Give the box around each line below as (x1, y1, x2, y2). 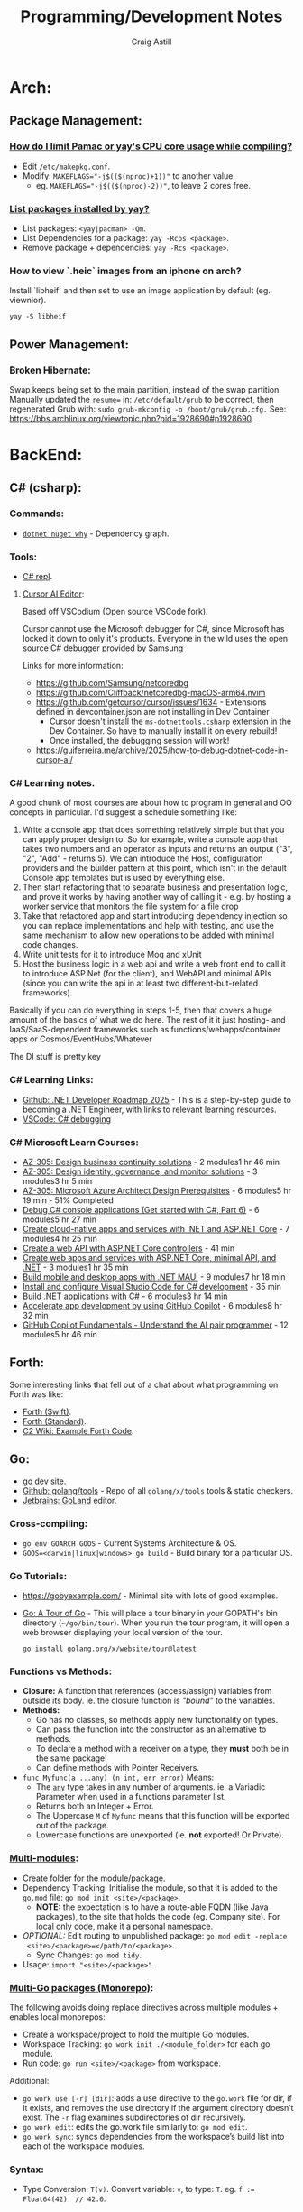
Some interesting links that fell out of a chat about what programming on (9, 1379, 279, 1390)
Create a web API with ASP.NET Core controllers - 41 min (22, 1243, 235, 1254)
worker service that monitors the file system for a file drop (22, 901, 239, 912)
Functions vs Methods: (9, 1665, 113, 1678)
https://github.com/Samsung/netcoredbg (35, 678, 189, 689)
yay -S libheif (9, 312, 67, 321)
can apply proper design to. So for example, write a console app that (22, 834, 278, 845)
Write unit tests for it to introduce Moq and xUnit (22, 949, 202, 960)
